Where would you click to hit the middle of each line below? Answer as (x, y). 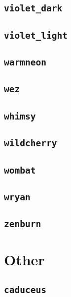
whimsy (20, 116)
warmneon (25, 62)
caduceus (25, 290)
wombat (20, 170)
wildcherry (31, 143)
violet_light (36, 35)
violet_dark (33, 8)
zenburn (23, 224)
